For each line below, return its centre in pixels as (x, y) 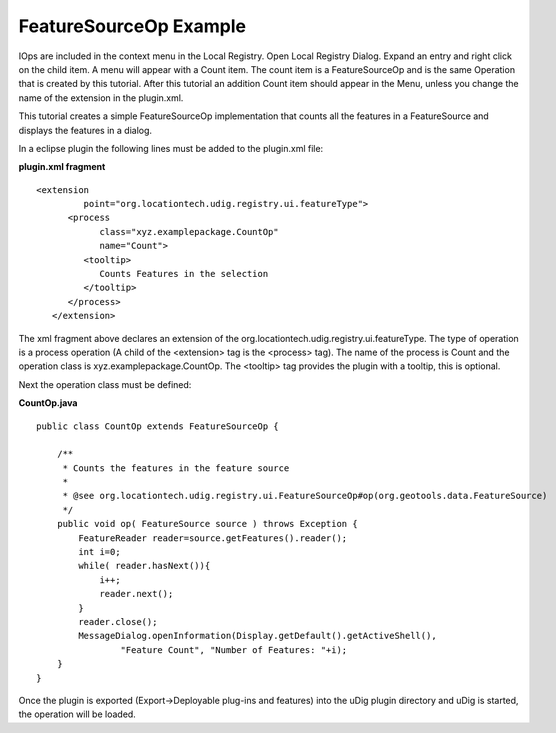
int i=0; (99, 552)
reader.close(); (118, 621)
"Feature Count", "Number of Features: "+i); (234, 649)
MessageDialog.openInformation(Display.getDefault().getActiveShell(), (257, 636)
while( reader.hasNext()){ (144, 566)
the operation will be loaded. (77, 714)
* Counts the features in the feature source (176, 468)
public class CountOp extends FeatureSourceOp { (157, 426)
